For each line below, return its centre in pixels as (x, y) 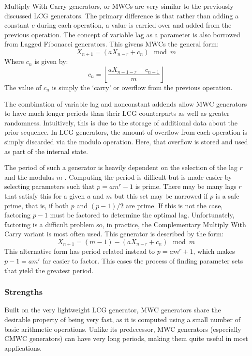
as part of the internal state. (46, 151)
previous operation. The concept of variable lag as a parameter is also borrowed (122, 34)
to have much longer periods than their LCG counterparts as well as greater (117, 113)
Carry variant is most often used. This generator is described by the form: (114, 234)
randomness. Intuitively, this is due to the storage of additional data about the (121, 122)
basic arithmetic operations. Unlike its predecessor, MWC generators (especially (123, 329)
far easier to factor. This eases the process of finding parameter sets (143, 260)
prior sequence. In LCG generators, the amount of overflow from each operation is (126, 132)
